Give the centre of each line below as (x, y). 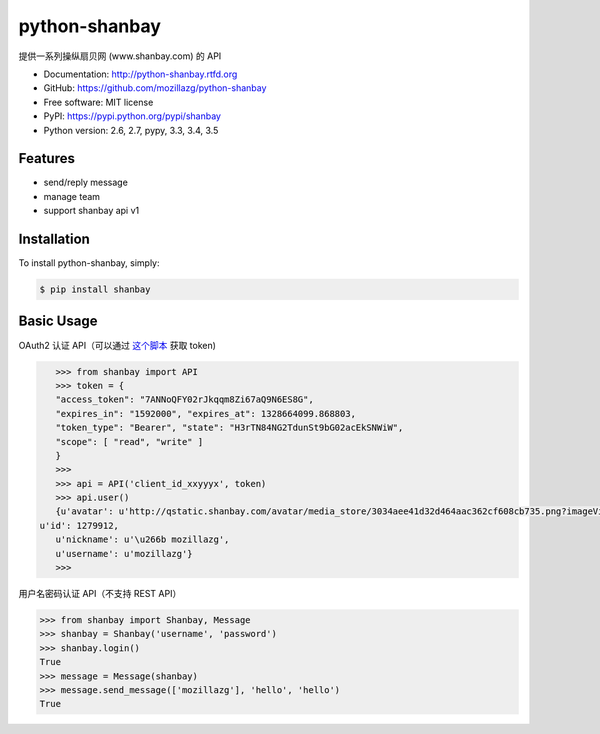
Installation (54, 239)
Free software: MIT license (98, 102)
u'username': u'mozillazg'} (124, 553)
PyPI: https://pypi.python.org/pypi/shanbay (132, 116)
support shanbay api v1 (91, 211)
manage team (71, 196)
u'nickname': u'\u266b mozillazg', (142, 539)
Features (46, 158)
